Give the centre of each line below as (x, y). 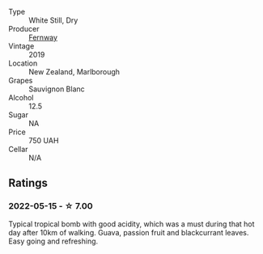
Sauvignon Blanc (57, 89)
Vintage (21, 46)
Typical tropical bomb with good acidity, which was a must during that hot (131, 224)
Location (23, 63)
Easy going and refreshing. (53, 241)
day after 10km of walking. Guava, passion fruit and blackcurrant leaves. (129, 232)
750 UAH (44, 140)
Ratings (28, 183)
